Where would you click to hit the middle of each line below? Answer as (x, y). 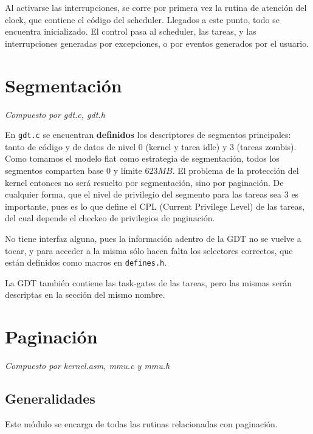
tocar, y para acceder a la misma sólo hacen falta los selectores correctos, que (149, 250)
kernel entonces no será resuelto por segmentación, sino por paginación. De (144, 182)
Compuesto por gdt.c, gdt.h (55, 114)
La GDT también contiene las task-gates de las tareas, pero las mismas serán (149, 282)
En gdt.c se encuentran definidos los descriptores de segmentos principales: (148, 135)
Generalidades (50, 398)
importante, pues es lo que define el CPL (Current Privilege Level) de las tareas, (155, 206)
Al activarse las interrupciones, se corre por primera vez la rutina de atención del (156, 7)
